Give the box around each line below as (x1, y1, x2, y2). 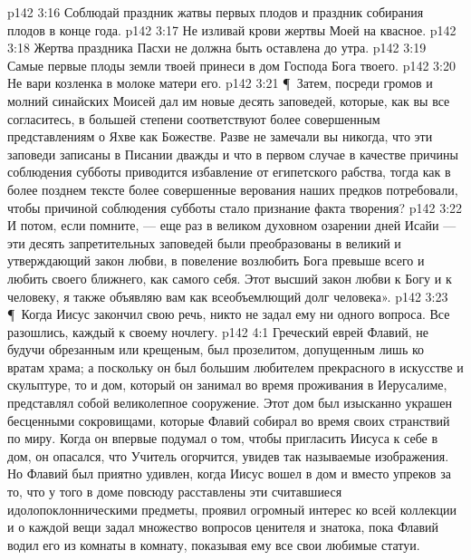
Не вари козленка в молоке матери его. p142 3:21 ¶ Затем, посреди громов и (7, 73, 433, 92)
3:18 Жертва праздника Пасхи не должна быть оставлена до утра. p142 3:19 (7, 38, 427, 57)
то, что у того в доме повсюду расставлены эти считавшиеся (7, 482, 342, 501)
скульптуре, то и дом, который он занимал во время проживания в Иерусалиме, (7, 375, 447, 394)
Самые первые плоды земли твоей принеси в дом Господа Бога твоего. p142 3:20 (7, 55, 457, 74)
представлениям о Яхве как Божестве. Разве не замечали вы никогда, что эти (7, 127, 433, 146)
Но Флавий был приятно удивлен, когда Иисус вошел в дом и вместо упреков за (7, 464, 451, 483)
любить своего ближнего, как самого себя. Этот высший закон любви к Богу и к (7, 268, 452, 287)
